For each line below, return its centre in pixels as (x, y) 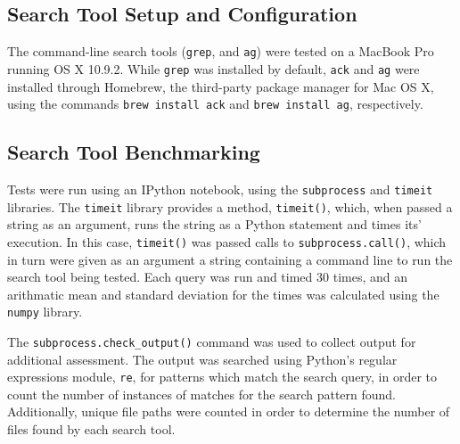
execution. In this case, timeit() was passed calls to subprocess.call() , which (227, 241)
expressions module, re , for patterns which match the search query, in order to (222, 377)
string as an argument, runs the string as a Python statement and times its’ (214, 224)
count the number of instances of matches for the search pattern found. (202, 394)
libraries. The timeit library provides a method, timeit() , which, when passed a (230, 206)
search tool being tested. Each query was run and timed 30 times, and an (207, 277)
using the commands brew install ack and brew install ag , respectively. (215, 104)
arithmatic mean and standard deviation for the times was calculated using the (223, 294)
